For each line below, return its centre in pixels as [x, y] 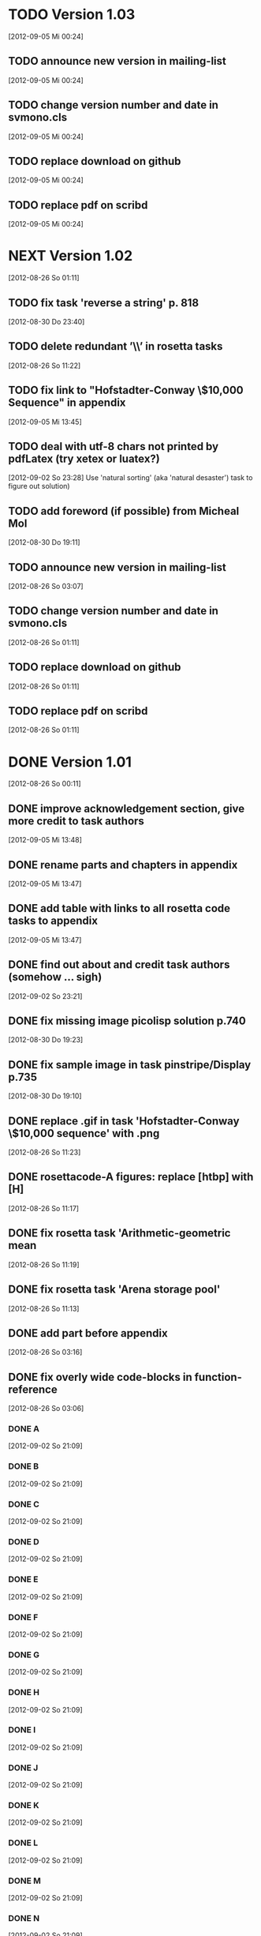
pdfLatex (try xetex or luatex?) [84, 458]
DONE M [24, 1881]
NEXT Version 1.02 [71, 256]
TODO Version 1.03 [72, 15]
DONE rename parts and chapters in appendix [123, 865]
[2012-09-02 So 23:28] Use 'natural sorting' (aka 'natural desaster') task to [130, 478]
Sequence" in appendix [67, 403]
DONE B [24, 1466]
